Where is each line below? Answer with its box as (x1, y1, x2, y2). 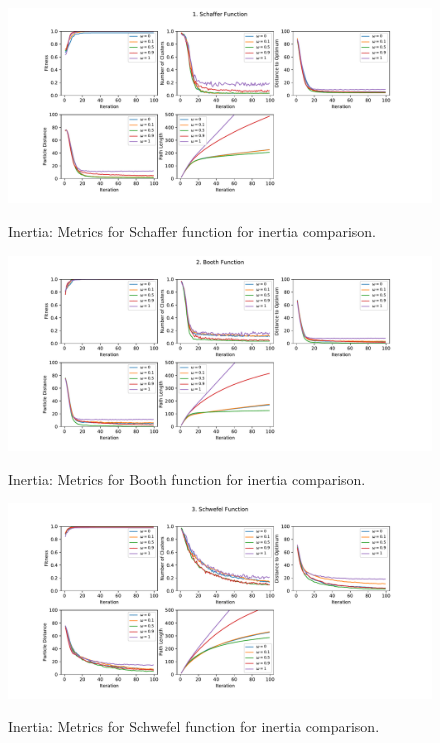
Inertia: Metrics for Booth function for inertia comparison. (8, 468, 366, 489)
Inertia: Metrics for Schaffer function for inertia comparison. (8, 221, 376, 242)
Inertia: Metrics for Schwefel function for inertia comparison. (8, 716, 380, 737)
